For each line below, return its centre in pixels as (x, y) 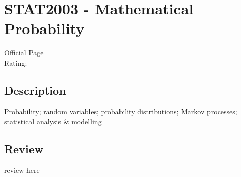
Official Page (24, 53)
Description (35, 90)
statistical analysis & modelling (53, 121)
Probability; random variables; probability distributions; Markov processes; (121, 111)
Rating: (16, 62)
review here (22, 170)
